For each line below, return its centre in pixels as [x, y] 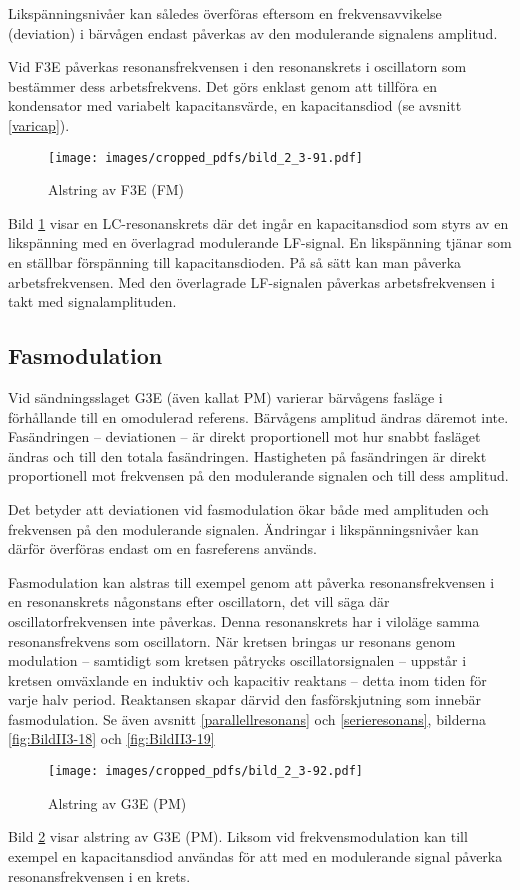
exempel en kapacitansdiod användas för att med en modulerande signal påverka [255, 855]
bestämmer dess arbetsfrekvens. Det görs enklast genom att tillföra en [223, 85]
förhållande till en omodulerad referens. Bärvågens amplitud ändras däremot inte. [258, 416]
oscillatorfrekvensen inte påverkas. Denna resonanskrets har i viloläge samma [244, 620]
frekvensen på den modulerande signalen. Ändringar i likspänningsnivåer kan [243, 528]
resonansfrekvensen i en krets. [99, 875]
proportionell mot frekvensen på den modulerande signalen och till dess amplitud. [258, 475]
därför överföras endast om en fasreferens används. [163, 548]
